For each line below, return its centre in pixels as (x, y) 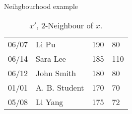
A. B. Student (60, 87)
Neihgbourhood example (41, 6)
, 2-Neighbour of (65, 25)
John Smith (56, 73)
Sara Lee (51, 58)
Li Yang (50, 102)
